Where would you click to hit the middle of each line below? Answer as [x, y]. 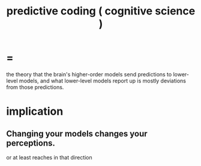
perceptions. [31, 143]
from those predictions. [35, 87]
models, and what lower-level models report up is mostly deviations [102, 81]
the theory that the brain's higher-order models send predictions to [89, 74]
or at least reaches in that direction [49, 157]
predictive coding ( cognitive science [101, 11]
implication [35, 112]
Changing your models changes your [77, 134]
